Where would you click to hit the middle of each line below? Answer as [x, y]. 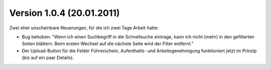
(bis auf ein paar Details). [48, 58]
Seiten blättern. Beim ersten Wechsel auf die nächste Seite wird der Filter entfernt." [108, 44]
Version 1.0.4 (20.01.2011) [64, 13]
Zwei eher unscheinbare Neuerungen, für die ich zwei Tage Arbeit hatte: [84, 28]
